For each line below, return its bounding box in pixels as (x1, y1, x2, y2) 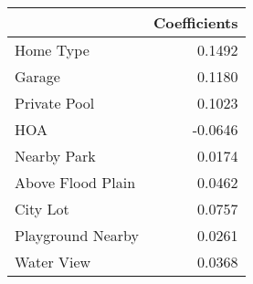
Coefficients (153, 12, 238, 33)
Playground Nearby (15, 225, 139, 246)
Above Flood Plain (15, 172, 136, 193)
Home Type (15, 39, 90, 60)
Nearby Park (15, 145, 96, 166)
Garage (15, 66, 60, 87)
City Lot (15, 198, 69, 219)
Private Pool (15, 92, 95, 113)
